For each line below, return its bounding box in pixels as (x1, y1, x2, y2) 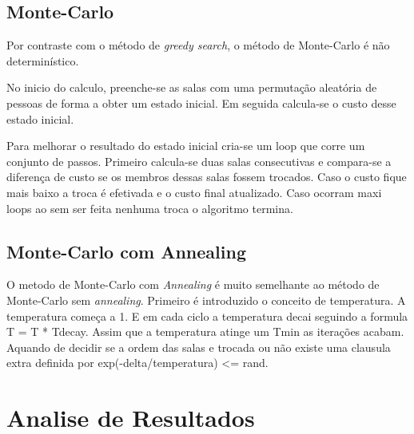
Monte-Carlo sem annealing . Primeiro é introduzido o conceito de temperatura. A (6, 291, 406, 308)
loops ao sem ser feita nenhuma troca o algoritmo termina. (6, 199, 293, 216)
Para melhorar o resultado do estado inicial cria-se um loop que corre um (6, 137, 365, 154)
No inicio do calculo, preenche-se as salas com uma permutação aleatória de (6, 79, 377, 96)
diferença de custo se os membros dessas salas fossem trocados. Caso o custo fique (6, 168, 407, 185)
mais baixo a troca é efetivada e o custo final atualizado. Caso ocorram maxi (6, 183, 382, 200)
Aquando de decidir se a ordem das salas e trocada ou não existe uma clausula (6, 338, 391, 355)
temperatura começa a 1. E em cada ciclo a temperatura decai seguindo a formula (6, 307, 408, 324)
